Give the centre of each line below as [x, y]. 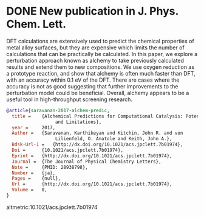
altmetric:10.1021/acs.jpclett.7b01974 [52, 207]
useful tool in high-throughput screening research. [69, 99]
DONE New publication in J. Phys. [93, 11]
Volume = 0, [29, 190]
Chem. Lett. [36, 24]
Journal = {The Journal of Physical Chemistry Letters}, [87, 162]
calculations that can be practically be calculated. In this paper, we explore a [102, 54]
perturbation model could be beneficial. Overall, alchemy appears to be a [98, 93]
